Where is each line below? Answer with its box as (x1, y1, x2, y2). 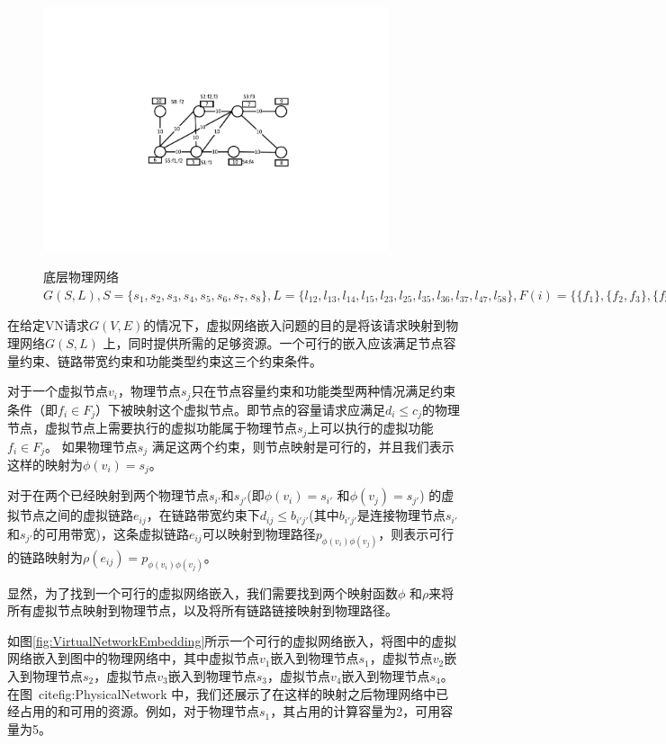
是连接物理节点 (357, 506, 446, 524)
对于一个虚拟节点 (7, 381, 108, 400)
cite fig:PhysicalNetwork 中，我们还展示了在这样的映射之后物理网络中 (38, 684, 436, 703)
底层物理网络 (43, 267, 119, 286)
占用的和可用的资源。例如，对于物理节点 (19, 702, 259, 721)
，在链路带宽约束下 (146, 506, 260, 524)
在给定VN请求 (7, 316, 89, 335)
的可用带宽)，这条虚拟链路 (32, 524, 189, 542)
